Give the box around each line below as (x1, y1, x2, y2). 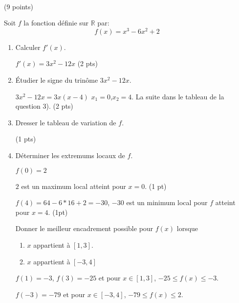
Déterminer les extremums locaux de (15, 150, 125, 161)
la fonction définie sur (23, 18, 89, 28)
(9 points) (4, 1, 33, 11)
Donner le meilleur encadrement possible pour (15, 223, 153, 233)
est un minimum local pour (126, 197, 208, 208)
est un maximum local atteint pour (21, 181, 126, 191)
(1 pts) (15, 134, 36, 144)
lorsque (176, 223, 198, 233)
